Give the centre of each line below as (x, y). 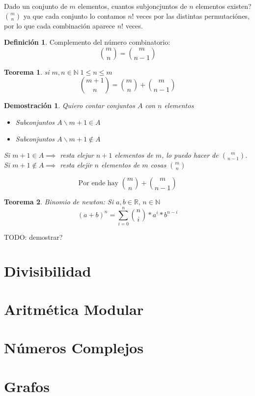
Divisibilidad (48, 270)
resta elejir (76, 165)
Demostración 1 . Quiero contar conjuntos (70, 105)
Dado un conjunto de (36, 6)
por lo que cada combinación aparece (60, 25)
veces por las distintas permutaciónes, (193, 15)
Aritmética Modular (74, 309)
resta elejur (77, 155)
